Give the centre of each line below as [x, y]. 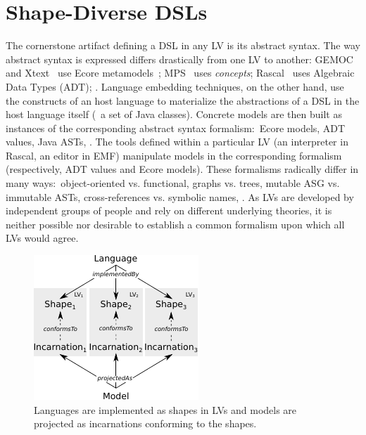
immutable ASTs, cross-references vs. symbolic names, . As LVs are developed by [180, 196]
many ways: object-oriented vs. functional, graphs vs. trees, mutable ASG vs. [173, 183]
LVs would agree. [42, 238]
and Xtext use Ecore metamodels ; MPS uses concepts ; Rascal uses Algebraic [180, 73]
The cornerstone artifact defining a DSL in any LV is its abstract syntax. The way [183, 45]
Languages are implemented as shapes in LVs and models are [165, 409]
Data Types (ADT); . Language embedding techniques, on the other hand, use [175, 86]
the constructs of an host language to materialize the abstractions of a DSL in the [183, 100]
